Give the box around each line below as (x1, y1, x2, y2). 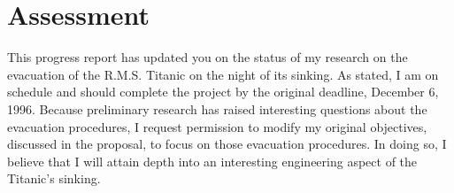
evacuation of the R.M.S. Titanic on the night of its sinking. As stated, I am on (7, 65, 439, 83)
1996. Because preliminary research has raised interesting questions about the (7, 99, 427, 118)
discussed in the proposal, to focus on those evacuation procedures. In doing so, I (7, 135, 447, 153)
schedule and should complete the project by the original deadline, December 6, (7, 82, 439, 101)
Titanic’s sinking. (7, 169, 101, 188)
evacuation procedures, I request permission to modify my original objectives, (7, 117, 427, 135)
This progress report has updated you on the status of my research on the (7, 48, 408, 66)
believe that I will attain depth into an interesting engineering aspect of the (7, 151, 418, 170)
